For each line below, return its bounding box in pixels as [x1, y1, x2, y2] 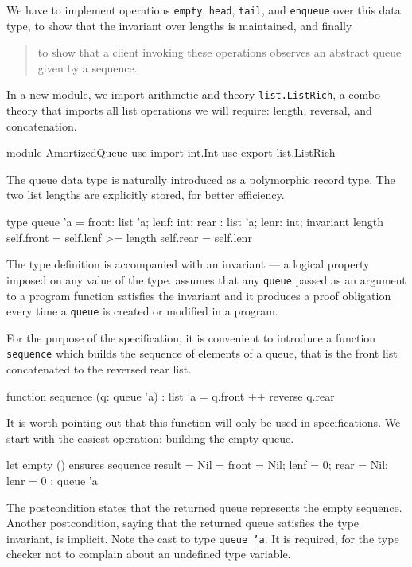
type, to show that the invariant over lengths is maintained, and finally [6, 17, 352, 33]
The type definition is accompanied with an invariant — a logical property [6, 256, 370, 272]
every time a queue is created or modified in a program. [6, 303, 278, 319]
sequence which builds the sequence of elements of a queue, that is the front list [6, 345, 398, 362]
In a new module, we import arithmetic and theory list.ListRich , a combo [6, 86, 381, 103]
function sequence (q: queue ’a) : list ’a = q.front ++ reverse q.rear [6, 387, 335, 404]
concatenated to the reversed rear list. [6, 361, 192, 377]
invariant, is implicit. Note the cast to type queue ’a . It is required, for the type [6, 530, 399, 546]
